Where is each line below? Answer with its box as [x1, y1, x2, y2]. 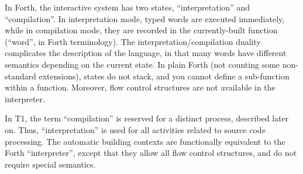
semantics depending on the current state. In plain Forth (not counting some [5, 58, 280, 70]
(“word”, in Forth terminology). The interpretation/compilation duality [5, 35, 261, 47]
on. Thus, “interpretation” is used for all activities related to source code [5, 123, 266, 135]
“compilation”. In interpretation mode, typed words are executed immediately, [5, 12, 285, 25]
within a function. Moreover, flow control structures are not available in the [5, 81, 276, 93]
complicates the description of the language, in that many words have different [5, 47, 287, 59]
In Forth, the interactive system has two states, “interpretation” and [5, 1, 250, 13]
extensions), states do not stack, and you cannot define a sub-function [39, 69, 290, 82]
